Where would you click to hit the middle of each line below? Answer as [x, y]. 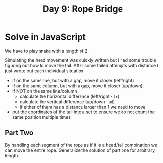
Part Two [19, 133]
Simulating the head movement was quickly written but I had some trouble [81, 60]
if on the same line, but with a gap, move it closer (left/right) [73, 80]
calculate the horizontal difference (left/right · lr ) [69, 96]
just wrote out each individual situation [44, 71]
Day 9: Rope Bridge [83, 9]
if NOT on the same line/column [45, 91]
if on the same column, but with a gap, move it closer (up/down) [77, 86]
